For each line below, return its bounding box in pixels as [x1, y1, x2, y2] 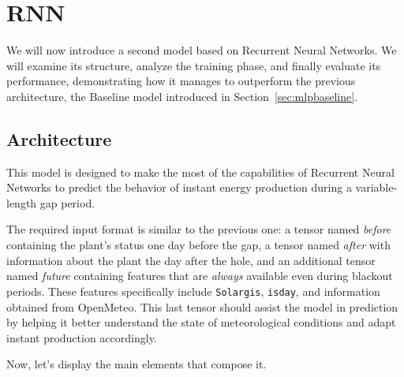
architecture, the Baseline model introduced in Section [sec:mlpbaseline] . [6, 88, 358, 104]
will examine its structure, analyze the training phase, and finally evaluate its [6, 57, 381, 73]
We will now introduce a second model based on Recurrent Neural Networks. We [6, 42, 397, 58]
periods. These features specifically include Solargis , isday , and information [6, 282, 380, 299]
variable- [355, 179, 398, 196]
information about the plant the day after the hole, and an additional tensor [6, 252, 376, 268]
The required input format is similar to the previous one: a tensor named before [6, 221, 391, 237]
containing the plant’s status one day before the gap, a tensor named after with [6, 237, 391, 253]
